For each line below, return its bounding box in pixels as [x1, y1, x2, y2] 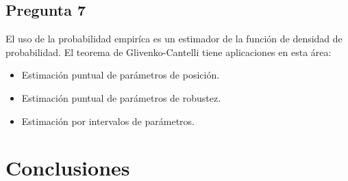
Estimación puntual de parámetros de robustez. [21, 90, 221, 105]
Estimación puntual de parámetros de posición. [21, 68, 220, 82]
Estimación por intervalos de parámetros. [21, 113, 195, 128]
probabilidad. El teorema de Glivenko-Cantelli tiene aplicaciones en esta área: [5, 44, 332, 59]
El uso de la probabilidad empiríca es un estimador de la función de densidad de [5, 31, 343, 46]
